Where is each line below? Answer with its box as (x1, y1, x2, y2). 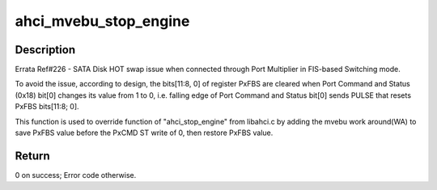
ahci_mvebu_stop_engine (15, 12, 190, 30)
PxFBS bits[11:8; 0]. (15, 102, 80, 112)
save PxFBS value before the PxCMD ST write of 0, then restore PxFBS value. (15, 128, 274, 137)
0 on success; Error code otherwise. (15, 170, 137, 179)
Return (15, 149, 50, 163)
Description (15, 43, 76, 57)
